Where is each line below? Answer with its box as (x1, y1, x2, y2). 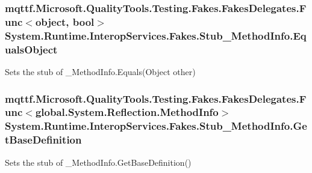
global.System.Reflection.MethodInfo (35, 105, 219, 120)
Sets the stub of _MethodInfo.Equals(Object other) (5, 65, 196, 77)
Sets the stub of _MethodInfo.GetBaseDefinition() (5, 156, 192, 168)
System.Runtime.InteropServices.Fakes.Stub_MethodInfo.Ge (5, 118, 307, 133)
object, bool (35, 14, 95, 29)
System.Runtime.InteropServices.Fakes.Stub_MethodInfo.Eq (5, 28, 307, 43)
